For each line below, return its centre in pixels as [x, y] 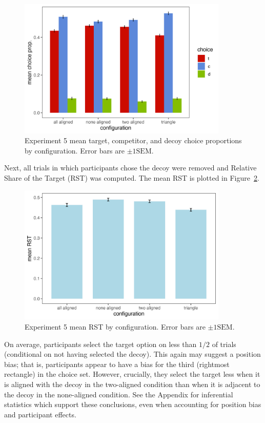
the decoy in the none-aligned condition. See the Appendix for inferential [119, 394]
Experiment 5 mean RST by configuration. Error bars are [115, 326]
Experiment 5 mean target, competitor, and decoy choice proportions [133, 140]
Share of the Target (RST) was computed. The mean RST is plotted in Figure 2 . [132, 178]
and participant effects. [40, 414]
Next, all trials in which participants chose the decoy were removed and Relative [130, 168]
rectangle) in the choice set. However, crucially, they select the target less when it [132, 374]
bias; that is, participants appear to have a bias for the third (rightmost [117, 364]
